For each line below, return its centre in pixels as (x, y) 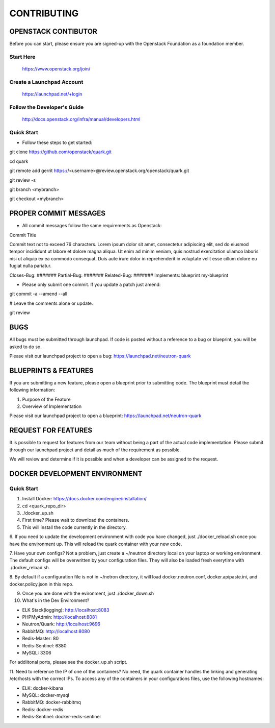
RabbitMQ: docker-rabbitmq (51, 702)
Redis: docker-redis (43, 709)
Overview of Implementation (52, 406)
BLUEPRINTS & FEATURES (51, 370)
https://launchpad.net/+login (52, 94)
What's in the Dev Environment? (56, 600)
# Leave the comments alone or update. (51, 303)
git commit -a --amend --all (38, 294)
